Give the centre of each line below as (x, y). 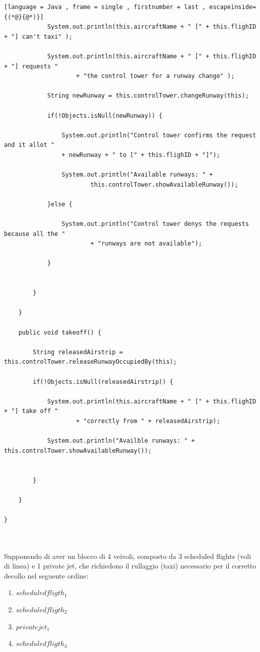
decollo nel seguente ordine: (46, 575)
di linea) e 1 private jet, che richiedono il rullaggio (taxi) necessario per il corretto (130, 566)
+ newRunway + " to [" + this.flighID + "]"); (141, 155)
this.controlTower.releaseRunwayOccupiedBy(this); (91, 362)
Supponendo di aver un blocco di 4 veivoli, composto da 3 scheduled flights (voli (128, 556)
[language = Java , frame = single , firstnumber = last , (105, 7)
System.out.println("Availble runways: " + (121, 441)
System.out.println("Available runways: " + (137, 175)
